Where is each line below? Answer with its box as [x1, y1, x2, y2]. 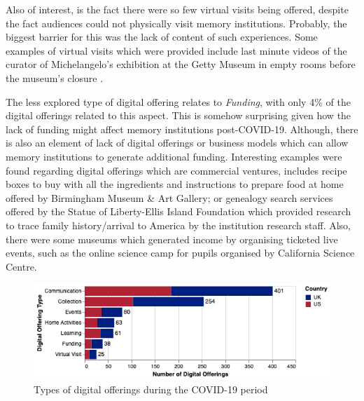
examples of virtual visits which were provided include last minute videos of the [6, 43, 347, 57]
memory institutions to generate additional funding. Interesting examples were [6, 149, 342, 163]
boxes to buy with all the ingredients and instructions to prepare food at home [6, 177, 344, 191]
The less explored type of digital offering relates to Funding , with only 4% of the [6, 94, 351, 109]
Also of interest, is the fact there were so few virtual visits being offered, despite [6, 2, 349, 16]
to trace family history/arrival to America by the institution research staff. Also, [6, 217, 351, 232]
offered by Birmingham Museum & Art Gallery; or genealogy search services [6, 190, 333, 205]
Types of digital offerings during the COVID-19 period [34, 381, 268, 396]
